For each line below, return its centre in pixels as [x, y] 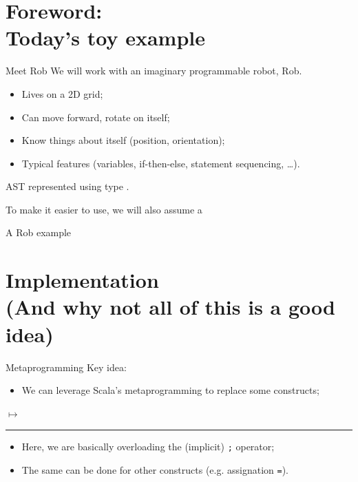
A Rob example [39, 232]
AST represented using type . [67, 186]
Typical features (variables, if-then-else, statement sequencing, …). [161, 163]
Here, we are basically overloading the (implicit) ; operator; [148, 447]
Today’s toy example [105, 38]
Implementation [82, 280]
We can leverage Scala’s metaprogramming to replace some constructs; [170, 390]
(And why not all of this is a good [170, 307]
